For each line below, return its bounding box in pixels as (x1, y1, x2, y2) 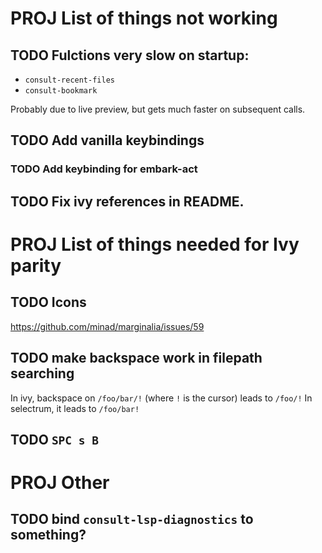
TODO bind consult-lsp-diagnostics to (10, 511, 254, 528)
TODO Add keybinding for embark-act (10, 162, 198, 176)
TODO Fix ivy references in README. (10, 193, 245, 210)
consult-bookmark (24, 86, 98, 96)
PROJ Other (10, 472, 110, 494)
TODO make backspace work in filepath (10, 350, 263, 367)
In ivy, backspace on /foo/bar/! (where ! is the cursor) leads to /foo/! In (10, 392, 313, 404)
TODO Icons (10, 294, 87, 311)
